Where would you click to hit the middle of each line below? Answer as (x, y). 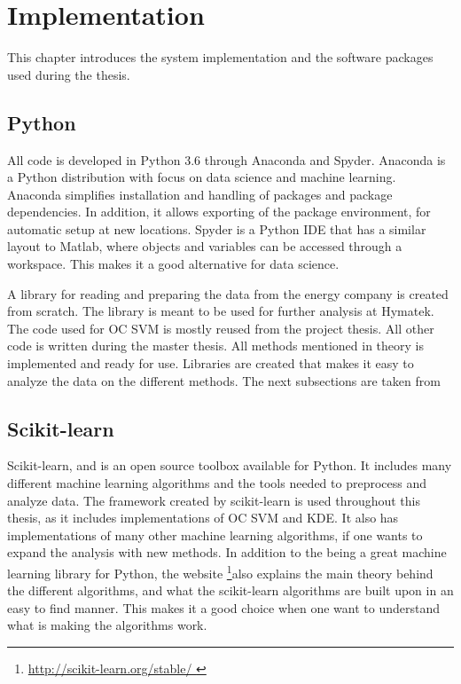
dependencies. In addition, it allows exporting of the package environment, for (219, 212)
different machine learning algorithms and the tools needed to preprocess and (217, 483)
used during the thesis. (69, 74)
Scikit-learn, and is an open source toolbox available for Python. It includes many (230, 465)
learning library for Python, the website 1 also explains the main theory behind (220, 572)
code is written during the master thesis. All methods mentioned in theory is (215, 346)
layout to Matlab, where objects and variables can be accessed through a (205, 246)
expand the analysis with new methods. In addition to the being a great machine (227, 552)
